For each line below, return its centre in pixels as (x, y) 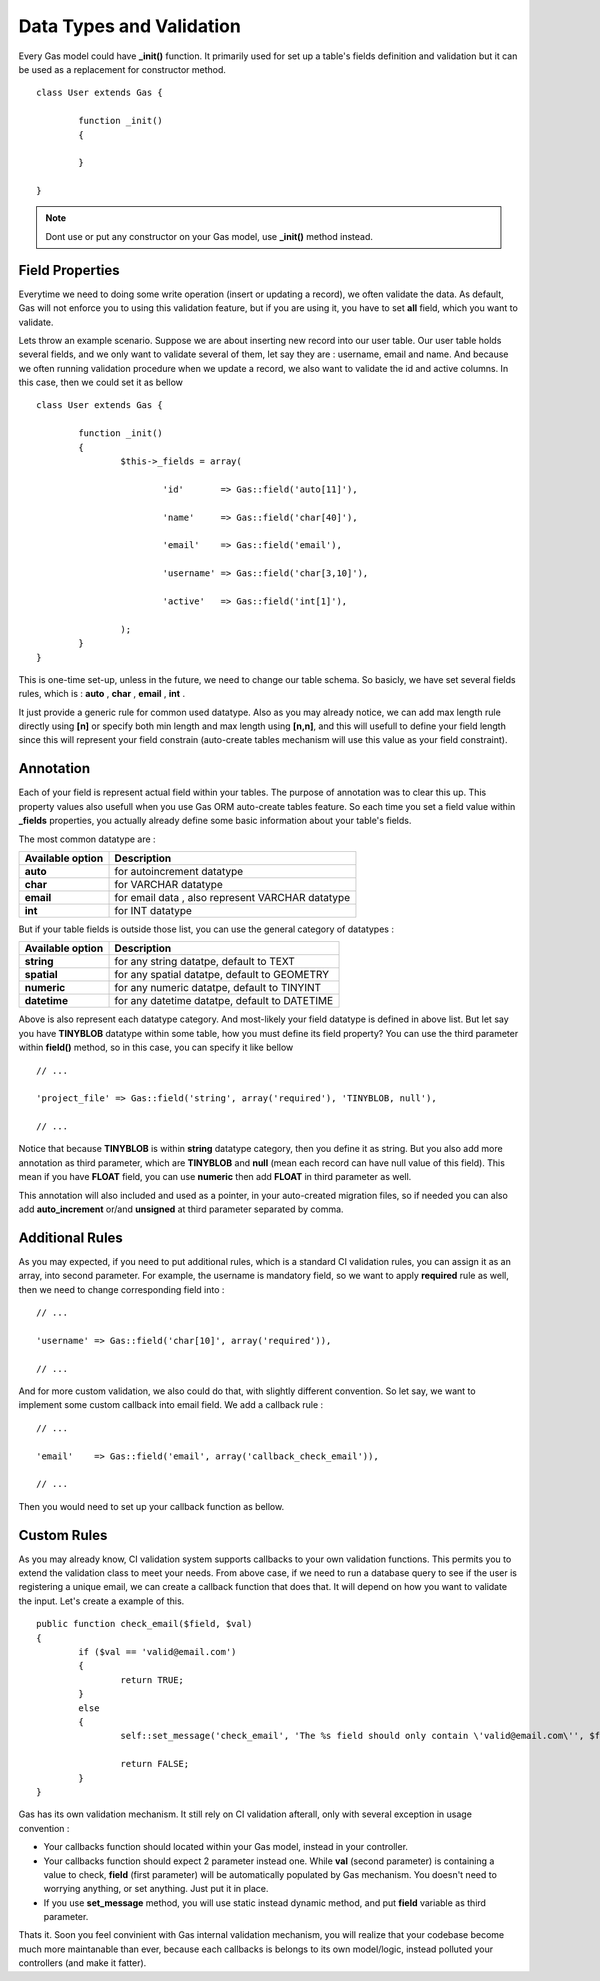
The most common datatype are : (87, 839)
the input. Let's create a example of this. (101, 1601)
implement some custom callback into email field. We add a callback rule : (171, 1405)
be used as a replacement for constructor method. (122, 69)
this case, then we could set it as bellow (101, 382)
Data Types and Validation (130, 26)
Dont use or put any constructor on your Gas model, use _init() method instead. (209, 236)
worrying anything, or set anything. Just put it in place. (156, 1889)
